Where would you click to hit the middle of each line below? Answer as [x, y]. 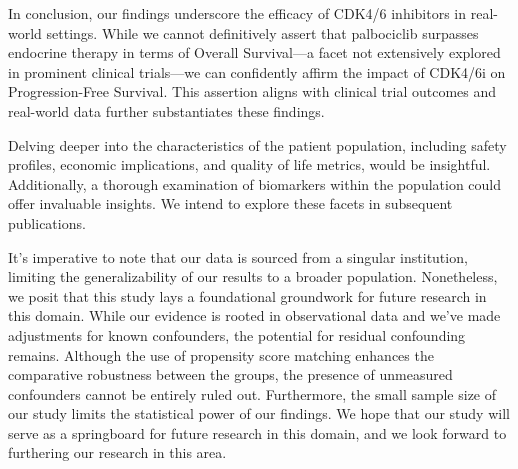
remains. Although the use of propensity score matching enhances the [221, 354]
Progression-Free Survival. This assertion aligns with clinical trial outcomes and [252, 91]
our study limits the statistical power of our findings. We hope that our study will [259, 413]
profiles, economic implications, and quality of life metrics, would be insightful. [249, 164]
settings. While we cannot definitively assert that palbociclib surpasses [262, 32]
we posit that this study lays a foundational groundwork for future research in [247, 295]
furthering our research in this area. [117, 452]
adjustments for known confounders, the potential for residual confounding [237, 334]
